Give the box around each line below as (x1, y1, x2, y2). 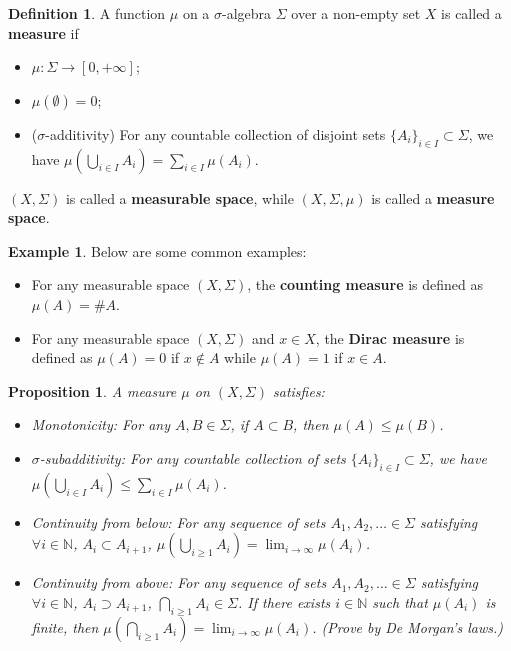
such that (372, 591, 428, 612)
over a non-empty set (291, 3, 421, 23)
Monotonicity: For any (31, 414, 170, 435)
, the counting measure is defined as (247, 274, 484, 295)
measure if (8, 22, 79, 43)
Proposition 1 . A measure (8, 380, 177, 401)
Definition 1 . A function (8, 3, 166, 23)
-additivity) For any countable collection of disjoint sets (45, 123, 386, 144)
